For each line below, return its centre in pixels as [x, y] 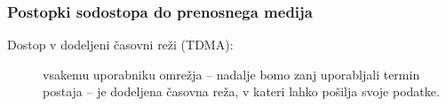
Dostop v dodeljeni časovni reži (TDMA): [120, 45]
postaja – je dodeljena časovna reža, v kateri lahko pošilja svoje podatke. [241, 91]
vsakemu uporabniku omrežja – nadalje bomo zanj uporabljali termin [231, 74]
